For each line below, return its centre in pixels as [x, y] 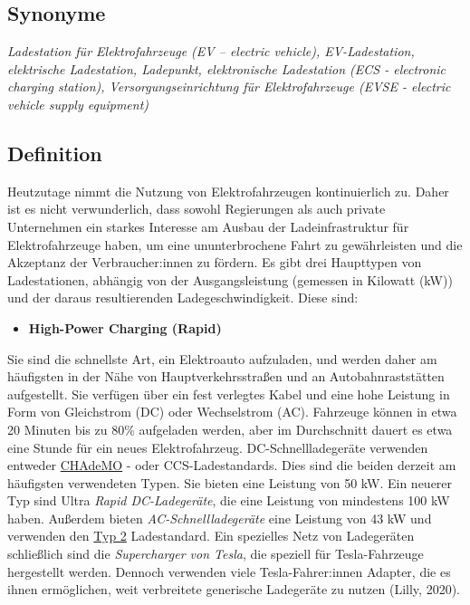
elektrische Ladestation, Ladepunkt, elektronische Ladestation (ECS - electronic [226, 68]
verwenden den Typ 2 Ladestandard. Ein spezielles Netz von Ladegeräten [211, 536]
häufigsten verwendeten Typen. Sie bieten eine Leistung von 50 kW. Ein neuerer [230, 482]
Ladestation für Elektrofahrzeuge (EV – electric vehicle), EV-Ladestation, [211, 51]
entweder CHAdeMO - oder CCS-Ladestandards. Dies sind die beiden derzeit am [232, 465]
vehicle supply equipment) [78, 104]
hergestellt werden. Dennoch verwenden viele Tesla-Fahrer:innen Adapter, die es [229, 571]
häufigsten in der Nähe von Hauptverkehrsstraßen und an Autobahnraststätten [226, 376]
